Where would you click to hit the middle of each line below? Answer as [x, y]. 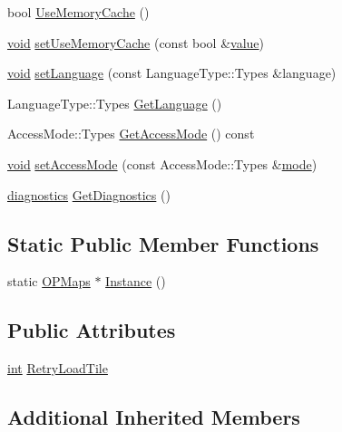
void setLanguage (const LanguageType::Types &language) [172, 73]
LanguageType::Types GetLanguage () [115, 103]
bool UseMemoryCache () [78, 12]
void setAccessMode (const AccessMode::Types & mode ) [162, 163]
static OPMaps [49, 281]
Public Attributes [92, 330]
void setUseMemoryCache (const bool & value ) [136, 42]
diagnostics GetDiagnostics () [89, 194]
